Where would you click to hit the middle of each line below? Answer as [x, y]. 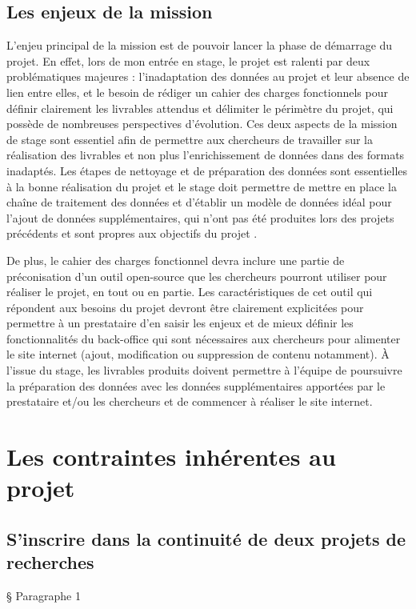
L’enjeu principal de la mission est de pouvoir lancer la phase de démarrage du [200, 45]
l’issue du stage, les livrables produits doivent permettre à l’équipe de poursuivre [204, 370]
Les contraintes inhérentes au [171, 457]
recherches [50, 562]
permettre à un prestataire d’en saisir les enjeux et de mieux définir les [180, 323]
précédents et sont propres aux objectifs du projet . [132, 233]
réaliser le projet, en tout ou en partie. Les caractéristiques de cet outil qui [190, 292]
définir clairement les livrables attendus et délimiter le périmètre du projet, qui [200, 108]
